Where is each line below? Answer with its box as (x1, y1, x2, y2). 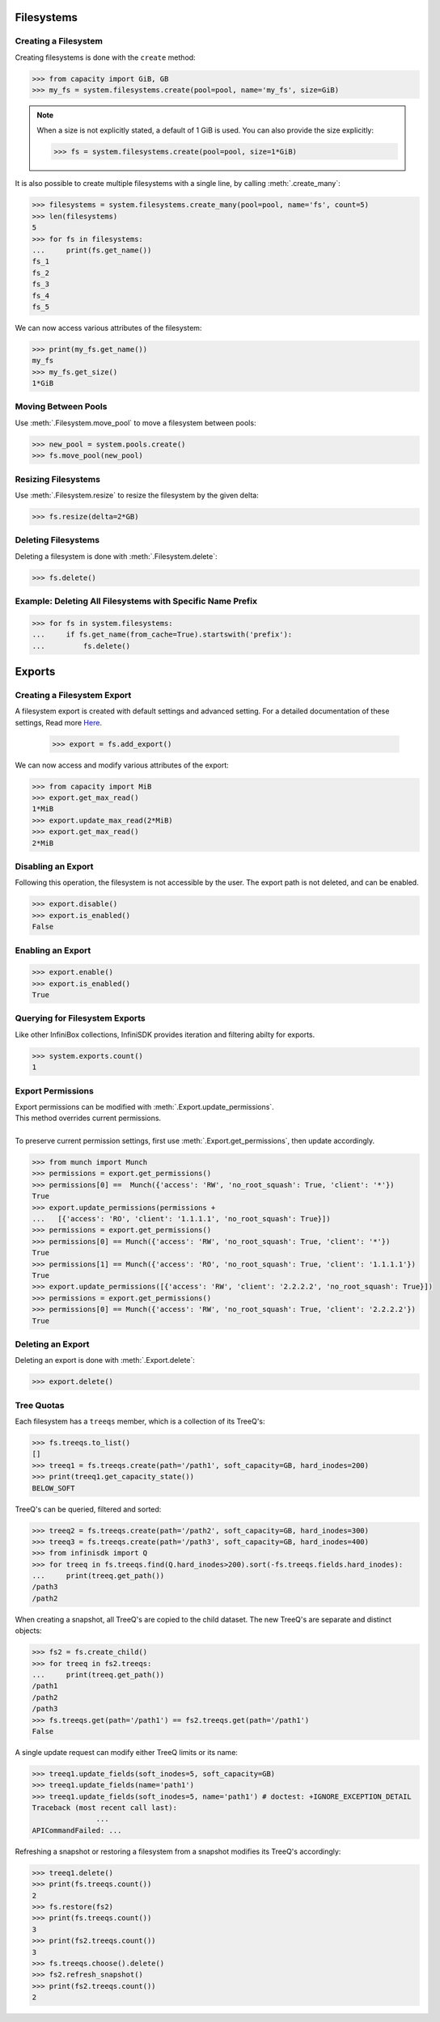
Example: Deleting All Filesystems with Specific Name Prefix (15, 595, 258, 607)
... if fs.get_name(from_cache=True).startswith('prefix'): (32, 630, 293, 639)
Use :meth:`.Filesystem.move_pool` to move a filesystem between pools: (15, 417, 256, 428)
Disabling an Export (15, 861, 94, 872)
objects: (15, 1626, 42, 1635)
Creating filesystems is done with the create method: (15, 53, 196, 62)
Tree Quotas (15, 1399, 65, 1411)
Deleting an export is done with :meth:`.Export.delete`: (15, 1356, 196, 1365)
